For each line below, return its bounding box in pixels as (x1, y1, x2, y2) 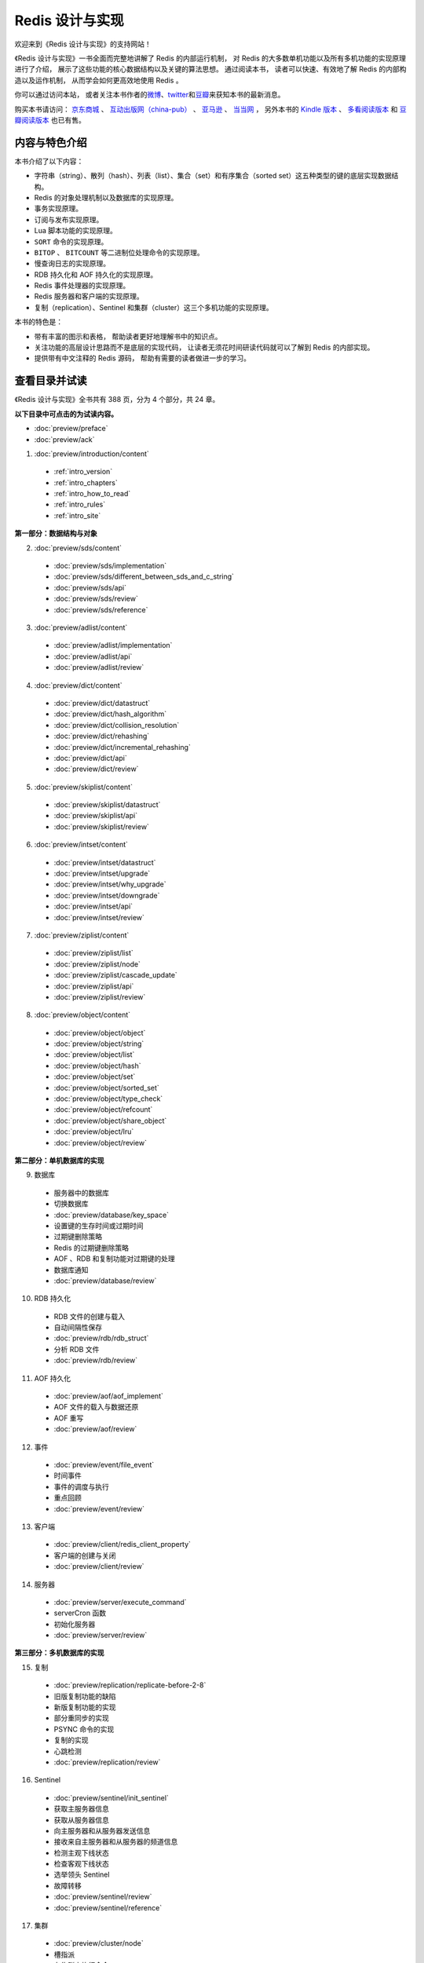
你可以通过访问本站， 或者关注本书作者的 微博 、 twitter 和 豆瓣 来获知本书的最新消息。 (14, 90, 286, 100)
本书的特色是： (14, 317, 63, 327)
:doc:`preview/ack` (34, 434, 95, 444)
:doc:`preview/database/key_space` (53, 1210, 169, 1219)
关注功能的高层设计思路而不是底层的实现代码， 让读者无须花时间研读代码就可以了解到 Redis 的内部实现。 (34, 342, 375, 353)
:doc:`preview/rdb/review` (53, 1355, 138, 1365)
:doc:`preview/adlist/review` (53, 663, 144, 672)
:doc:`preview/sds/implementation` (53, 561, 167, 571)
